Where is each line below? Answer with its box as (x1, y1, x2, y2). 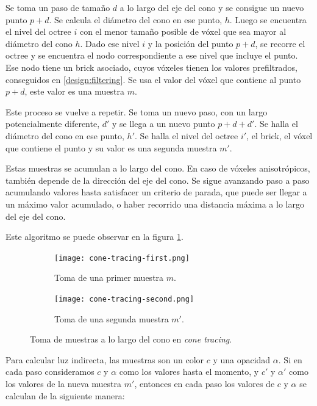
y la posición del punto (148, 37, 233, 49)
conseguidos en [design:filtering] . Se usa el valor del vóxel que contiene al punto (5, 73, 301, 85)
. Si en (278, 353, 302, 366)
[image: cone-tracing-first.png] (54, 253, 190, 263)
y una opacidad (213, 353, 271, 366)
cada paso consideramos (5, 365, 94, 378)
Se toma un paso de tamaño (5, 1, 110, 13)
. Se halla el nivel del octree (135, 129, 238, 142)
